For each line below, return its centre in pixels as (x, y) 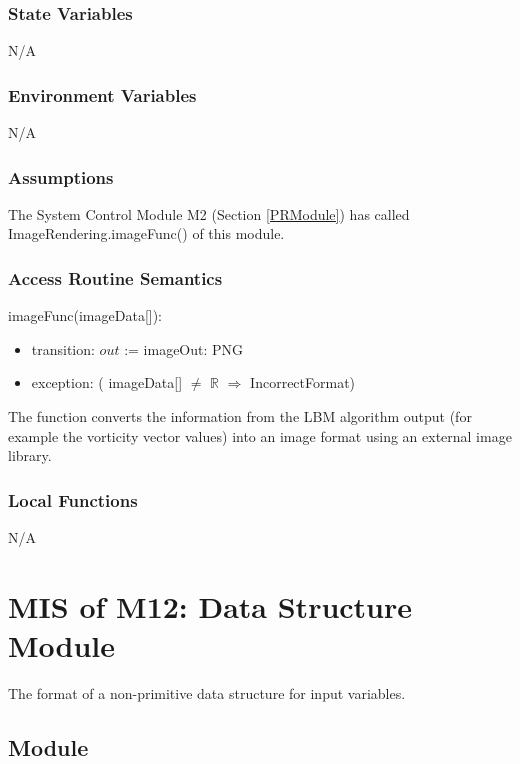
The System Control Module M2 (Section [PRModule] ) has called (209, 213)
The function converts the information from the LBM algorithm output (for (240, 416)
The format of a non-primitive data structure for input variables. (207, 692)
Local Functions (73, 499)
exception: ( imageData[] (107, 382)
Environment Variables (102, 94)
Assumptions (61, 176)
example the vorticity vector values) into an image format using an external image (260, 435)
